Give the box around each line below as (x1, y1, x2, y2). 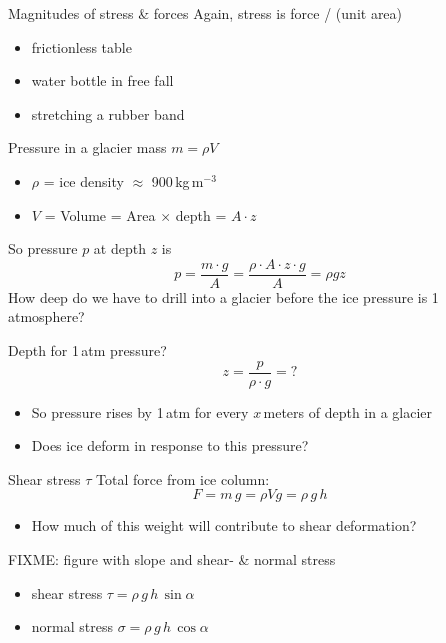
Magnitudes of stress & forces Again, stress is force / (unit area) (8, 3, 403, 23)
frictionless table (31, 36, 132, 57)
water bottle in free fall (31, 70, 174, 91)
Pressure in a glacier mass (8, 137, 167, 158)
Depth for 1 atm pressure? (8, 340, 167, 360)
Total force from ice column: (96, 468, 270, 489)
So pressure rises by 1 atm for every (31, 401, 249, 422)
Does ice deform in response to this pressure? (31, 435, 309, 456)
